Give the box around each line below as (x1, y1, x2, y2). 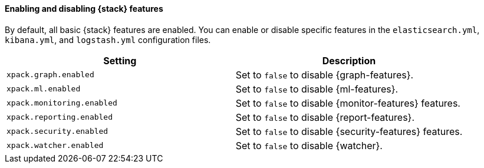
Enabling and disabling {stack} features (5, 4, 163, 14)
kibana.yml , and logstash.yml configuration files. (5, 34, 211, 45)
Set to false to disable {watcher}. (235, 139, 383, 151)
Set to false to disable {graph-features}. (235, 68, 414, 81)
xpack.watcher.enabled (6, 141, 104, 150)
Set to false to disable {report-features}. (235, 111, 414, 123)
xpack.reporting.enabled (6, 113, 113, 122)
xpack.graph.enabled (6, 70, 94, 80)
